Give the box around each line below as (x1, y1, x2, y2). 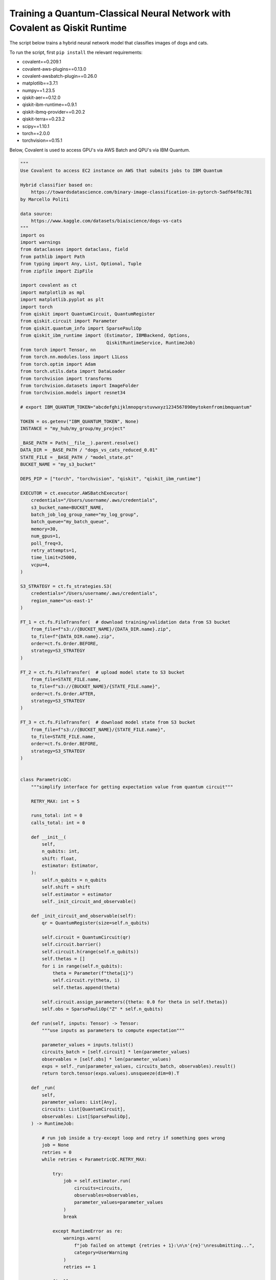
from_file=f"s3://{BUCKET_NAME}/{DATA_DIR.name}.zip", (31, 626, 171, 632)
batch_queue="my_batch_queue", (31, 519, 109, 525)
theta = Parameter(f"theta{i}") (52, 970, 134, 976)
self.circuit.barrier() (41, 942, 102, 947)
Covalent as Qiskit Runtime (9, 22, 127, 33)
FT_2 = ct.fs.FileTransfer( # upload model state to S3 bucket (20, 669, 185, 675)
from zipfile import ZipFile (20, 268, 94, 274)
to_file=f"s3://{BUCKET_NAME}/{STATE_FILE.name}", (31, 684, 160, 690)
